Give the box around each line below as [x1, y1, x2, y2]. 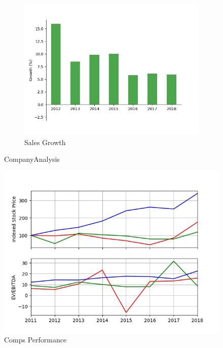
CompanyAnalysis [4, 154, 60, 164]
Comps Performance [4, 334, 67, 345]
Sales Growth [24, 136, 66, 147]
